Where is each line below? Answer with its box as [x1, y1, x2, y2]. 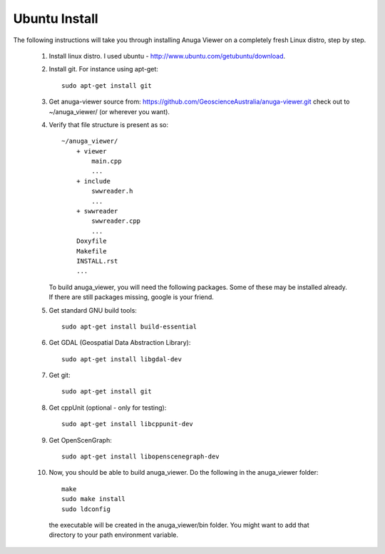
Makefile [76, 247, 107, 255]
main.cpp [91, 157, 122, 166]
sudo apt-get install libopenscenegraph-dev [61, 453, 220, 460]
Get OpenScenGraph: [48, 435, 112, 444]
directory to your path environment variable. [48, 530, 178, 539]
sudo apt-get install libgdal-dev [61, 355, 182, 363]
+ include [76, 177, 111, 185]
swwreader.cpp [91, 217, 141, 225]
